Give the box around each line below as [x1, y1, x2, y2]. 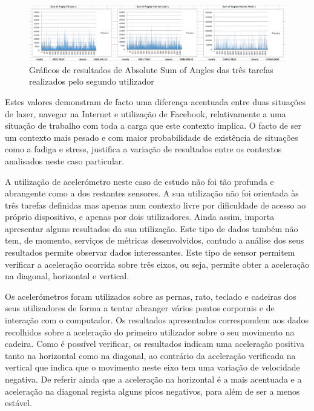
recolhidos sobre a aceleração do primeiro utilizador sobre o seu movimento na [5, 325, 295, 338]
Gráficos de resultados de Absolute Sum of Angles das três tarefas [29, 63, 273, 76]
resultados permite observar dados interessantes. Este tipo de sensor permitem [5, 246, 295, 259]
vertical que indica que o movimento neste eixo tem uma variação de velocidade [5, 361, 300, 374]
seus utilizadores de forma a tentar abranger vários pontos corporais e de [5, 302, 275, 314]
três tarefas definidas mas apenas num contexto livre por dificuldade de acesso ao [5, 198, 306, 211]
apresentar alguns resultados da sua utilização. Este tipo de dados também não [5, 222, 298, 235]
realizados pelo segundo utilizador [29, 75, 154, 88]
